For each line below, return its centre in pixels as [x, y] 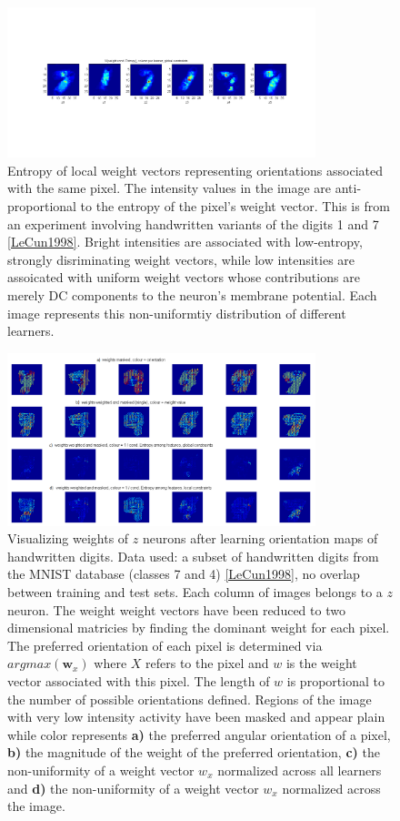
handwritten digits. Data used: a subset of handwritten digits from [193, 556]
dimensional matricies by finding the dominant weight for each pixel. [199, 628]
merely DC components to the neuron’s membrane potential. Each [192, 295]
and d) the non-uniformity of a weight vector [133, 788]
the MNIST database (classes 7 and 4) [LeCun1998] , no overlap [184, 574]
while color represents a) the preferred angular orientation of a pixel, [199, 734]
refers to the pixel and [207, 663]
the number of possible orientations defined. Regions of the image [190, 699]
